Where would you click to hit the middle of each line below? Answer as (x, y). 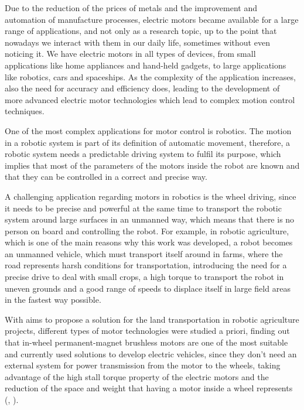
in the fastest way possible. (53, 300)
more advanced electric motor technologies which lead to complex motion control (150, 99)
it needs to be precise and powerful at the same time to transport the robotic (143, 208)
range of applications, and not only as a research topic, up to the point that (141, 31)
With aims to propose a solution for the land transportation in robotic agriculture (152, 319)
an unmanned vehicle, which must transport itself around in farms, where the (144, 253)
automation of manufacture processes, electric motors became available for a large (152, 19)
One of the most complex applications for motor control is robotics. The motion (148, 130)
